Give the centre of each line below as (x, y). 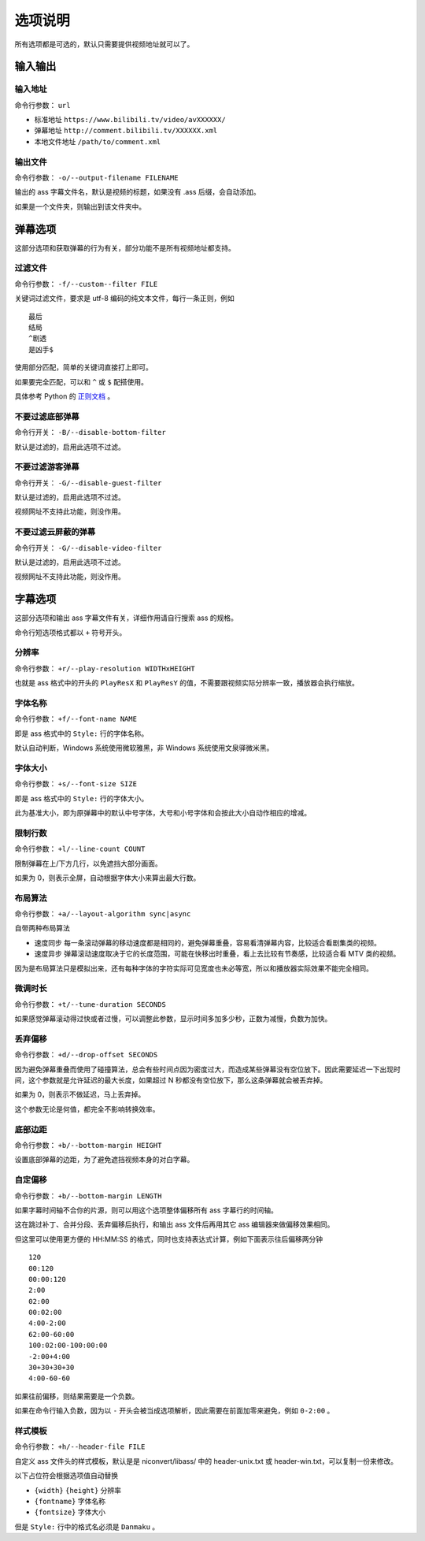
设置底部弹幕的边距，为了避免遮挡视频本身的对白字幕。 (104, 1160)
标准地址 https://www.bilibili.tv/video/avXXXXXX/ (130, 120)
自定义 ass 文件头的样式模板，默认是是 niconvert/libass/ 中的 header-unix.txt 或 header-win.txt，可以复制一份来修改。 (206, 1461)
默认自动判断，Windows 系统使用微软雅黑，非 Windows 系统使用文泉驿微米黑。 (144, 748)
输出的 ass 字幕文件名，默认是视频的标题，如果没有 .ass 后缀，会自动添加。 (138, 192)
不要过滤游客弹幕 (47, 467)
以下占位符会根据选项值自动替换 (66, 1476)
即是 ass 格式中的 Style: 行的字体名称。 (81, 733)
